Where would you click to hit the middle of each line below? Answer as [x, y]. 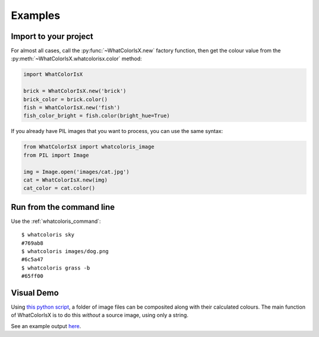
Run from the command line [63, 207]
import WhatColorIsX [53, 74]
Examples [35, 15]
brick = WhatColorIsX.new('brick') [75, 91]
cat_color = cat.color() [59, 188]
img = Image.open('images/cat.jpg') [77, 172]
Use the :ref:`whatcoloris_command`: [56, 221]
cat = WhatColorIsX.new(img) [66, 180]
